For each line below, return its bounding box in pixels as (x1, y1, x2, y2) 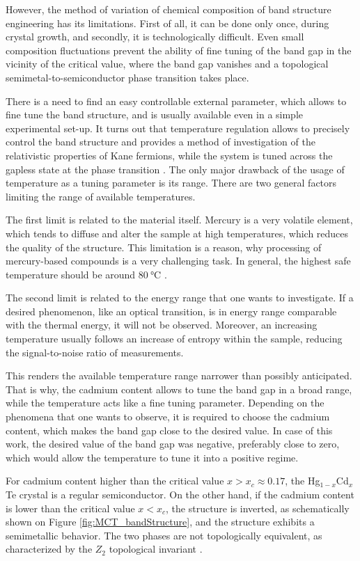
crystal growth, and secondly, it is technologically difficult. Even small (6, 29, 304, 44)
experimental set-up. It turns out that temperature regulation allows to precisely (6, 120, 350, 135)
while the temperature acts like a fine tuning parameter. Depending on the (6, 395, 324, 410)
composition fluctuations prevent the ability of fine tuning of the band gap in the (6, 42, 352, 57)
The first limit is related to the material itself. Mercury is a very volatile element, (6, 212, 353, 227)
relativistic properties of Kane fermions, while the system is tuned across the (6, 148, 333, 162)
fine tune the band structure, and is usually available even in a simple (6, 107, 304, 122)
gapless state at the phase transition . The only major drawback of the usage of (6, 161, 345, 176)
